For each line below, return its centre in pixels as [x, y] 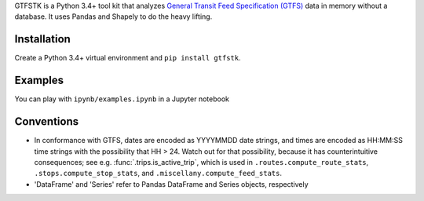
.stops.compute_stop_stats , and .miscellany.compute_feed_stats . [158, 174]
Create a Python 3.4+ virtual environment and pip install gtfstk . [128, 58]
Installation [42, 39]
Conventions [47, 122]
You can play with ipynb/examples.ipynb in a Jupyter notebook [122, 99]
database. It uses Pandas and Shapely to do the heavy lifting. [113, 16]
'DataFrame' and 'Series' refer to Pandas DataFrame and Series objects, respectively [172, 184]
